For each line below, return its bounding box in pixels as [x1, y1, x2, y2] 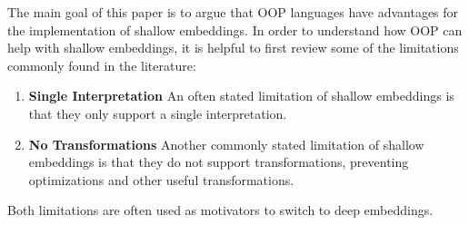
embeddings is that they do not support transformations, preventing [28, 152, 409, 171]
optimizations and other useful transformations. [28, 170, 294, 189]
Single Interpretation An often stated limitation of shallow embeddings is [28, 86, 454, 105]
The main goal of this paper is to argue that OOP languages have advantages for [7, 3, 459, 21]
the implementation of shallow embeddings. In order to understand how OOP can [7, 20, 463, 39]
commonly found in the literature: [7, 55, 196, 74]
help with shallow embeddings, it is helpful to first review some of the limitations [7, 38, 459, 57]
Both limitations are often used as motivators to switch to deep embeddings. [7, 201, 434, 220]
